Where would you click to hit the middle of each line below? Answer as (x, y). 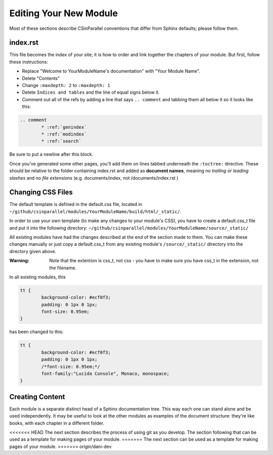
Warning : (19, 261)
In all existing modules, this (37, 277)
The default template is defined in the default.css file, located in (76, 204)
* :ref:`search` (61, 141)
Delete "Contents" (41, 78)
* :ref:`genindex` (64, 127)
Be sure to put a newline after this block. (51, 154)
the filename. (63, 268)
